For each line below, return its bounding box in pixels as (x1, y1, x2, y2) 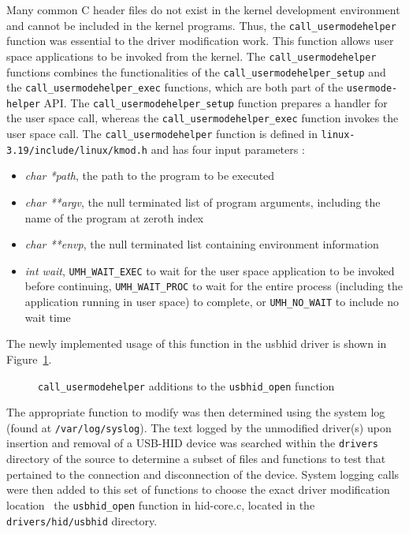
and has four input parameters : (151, 140, 305, 157)
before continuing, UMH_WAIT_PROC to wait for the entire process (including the (24, 278, 403, 294)
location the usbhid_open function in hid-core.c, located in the (6, 496, 315, 513)
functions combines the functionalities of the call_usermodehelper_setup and (6, 63, 386, 80)
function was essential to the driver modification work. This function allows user (6, 32, 394, 49)
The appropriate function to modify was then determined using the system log (6, 404, 385, 420)
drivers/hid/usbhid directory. (6, 512, 158, 528)
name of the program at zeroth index (24, 209, 204, 226)
